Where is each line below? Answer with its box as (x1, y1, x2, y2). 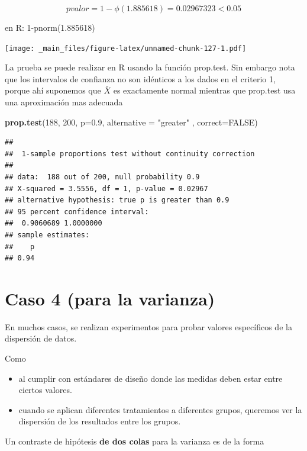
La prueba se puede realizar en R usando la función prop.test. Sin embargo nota (5, 61, 295, 73)
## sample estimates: (5, 230, 90, 239)
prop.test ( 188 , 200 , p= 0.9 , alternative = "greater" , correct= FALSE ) (5, 115, 258, 128)
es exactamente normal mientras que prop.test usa (113, 84, 296, 96)
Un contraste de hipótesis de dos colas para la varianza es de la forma (5, 435, 264, 447)
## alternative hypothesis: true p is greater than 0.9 (5, 196, 230, 205)
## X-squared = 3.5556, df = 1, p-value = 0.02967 (5, 184, 208, 193)
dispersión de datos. (5, 332, 77, 344)
